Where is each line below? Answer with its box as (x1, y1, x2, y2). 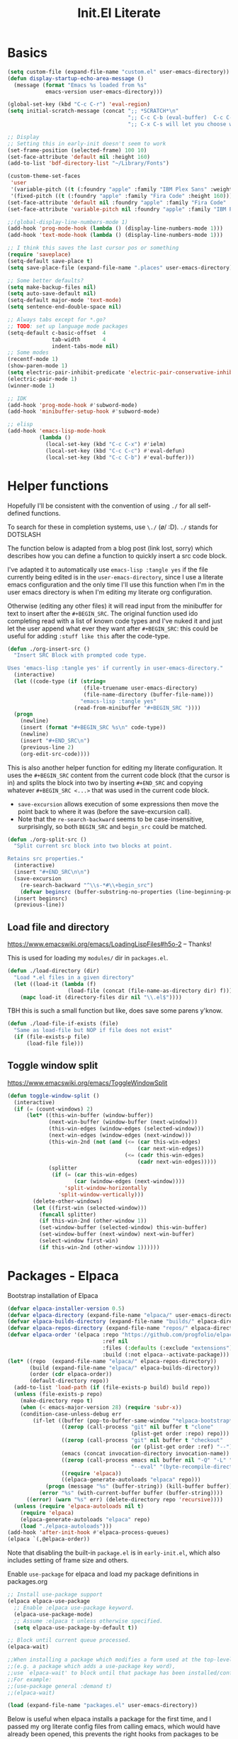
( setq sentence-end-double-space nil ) (7, 304, 122, 311)
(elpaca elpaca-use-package (7, 1598, 91, 1605)
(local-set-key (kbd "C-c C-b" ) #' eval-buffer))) (45, 454, 195, 461)
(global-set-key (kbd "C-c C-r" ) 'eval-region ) (7, 101, 151, 108)
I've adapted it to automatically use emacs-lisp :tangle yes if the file (7, 565, 208, 574)
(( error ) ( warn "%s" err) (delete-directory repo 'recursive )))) (25, 1496, 223, 1504)
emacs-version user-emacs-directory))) (45, 88, 163, 95)
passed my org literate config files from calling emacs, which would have (7, 1722, 221, 1731)
